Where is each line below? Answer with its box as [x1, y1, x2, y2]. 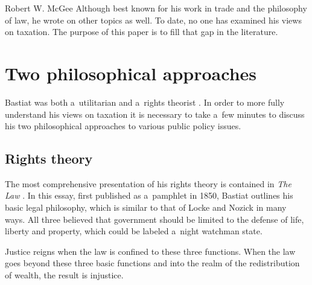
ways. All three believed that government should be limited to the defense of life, [5, 213, 304, 225]
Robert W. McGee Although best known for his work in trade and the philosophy [5, 2, 307, 14]
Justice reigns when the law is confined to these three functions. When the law [5, 245, 296, 257]
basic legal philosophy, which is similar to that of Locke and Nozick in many [5, 201, 287, 214]
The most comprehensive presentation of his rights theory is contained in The [5, 177, 291, 190]
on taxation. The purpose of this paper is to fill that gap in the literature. [5, 25, 278, 38]
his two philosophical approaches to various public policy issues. [5, 120, 241, 132]
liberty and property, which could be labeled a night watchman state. [5, 225, 263, 237]
